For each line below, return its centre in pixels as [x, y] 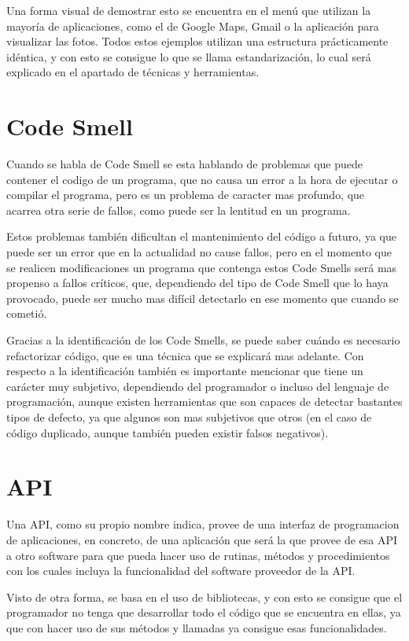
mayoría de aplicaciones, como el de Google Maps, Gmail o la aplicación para [193, 26]
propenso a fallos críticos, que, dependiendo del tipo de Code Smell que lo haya [197, 283]
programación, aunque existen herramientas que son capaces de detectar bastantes [204, 402]
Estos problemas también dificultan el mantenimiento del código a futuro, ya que [201, 236]
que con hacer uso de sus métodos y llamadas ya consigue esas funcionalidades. [197, 627]
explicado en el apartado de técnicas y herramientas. [133, 72]
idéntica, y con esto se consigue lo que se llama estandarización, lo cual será [189, 56]
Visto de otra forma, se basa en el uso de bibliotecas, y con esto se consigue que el [204, 597]
